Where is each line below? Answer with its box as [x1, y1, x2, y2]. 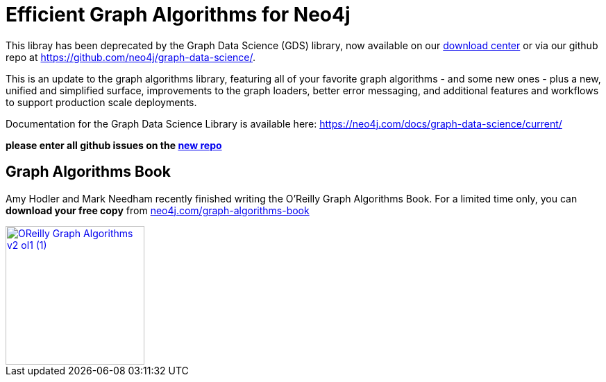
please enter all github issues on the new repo [6, 139, 222, 151]
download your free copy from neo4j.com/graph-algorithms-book [6, 204, 310, 216]
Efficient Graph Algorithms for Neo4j [6, 3, 351, 26]
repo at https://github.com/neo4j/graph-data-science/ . [6, 51, 256, 63]
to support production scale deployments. [6, 96, 197, 108]
